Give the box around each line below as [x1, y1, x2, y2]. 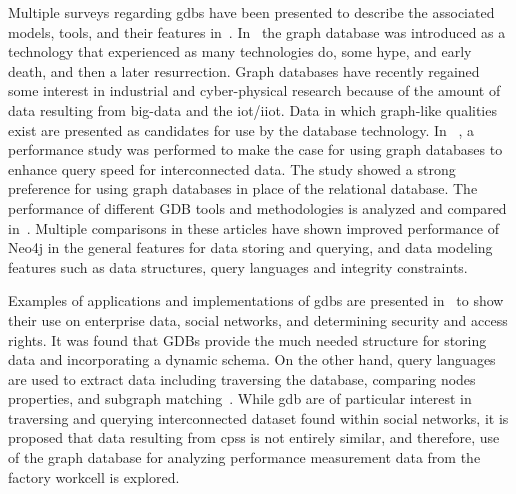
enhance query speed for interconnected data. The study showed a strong [8, 158, 456, 179]
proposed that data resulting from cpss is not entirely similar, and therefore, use [8, 427, 500, 448]
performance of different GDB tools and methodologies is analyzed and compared [8, 197, 507, 218]
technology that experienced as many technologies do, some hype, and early [8, 41, 472, 62]
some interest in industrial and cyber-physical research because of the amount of [8, 80, 501, 101]
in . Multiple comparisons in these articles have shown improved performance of [8, 217, 499, 238]
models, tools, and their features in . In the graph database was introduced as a [8, 21, 506, 42]
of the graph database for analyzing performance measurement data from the [8, 447, 481, 468]
